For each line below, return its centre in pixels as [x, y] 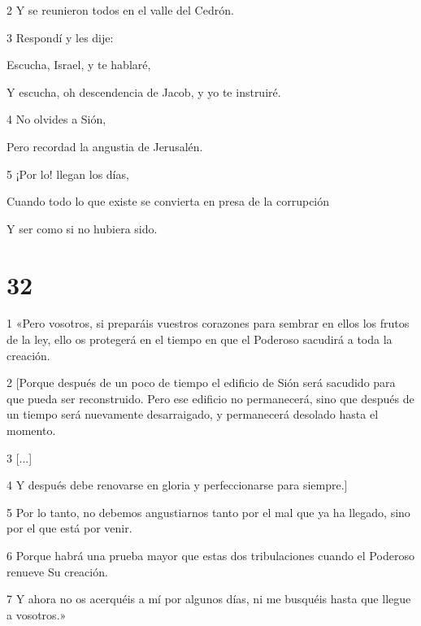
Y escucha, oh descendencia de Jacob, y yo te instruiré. [144, 91]
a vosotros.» [37, 614]
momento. [31, 430]
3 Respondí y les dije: [60, 37]
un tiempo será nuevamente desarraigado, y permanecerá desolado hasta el [193, 414]
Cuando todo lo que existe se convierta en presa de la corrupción [168, 201]
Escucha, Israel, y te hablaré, [79, 65]
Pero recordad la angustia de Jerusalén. [105, 146]
